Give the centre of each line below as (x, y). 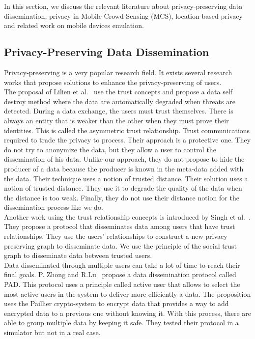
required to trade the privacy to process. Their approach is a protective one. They (127, 140)
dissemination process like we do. (54, 207)
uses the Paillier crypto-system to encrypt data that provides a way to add (116, 303)
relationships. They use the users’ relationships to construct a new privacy (116, 236)
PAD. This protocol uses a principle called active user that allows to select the (122, 284)
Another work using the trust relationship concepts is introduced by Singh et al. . (127, 216)
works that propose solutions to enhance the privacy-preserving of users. (113, 82)
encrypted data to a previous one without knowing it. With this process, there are (127, 313)
